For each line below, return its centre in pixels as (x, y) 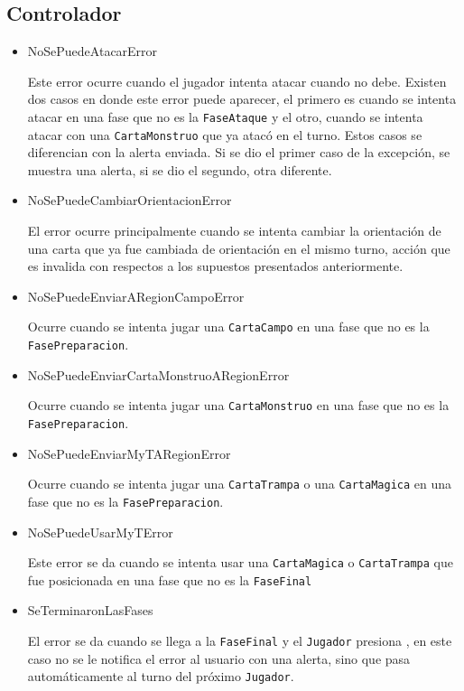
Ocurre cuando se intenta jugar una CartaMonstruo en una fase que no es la (238, 405)
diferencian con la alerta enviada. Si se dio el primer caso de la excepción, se (239, 152)
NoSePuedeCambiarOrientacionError (130, 200)
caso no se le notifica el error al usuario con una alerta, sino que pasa (219, 658)
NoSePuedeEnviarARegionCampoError (136, 296)
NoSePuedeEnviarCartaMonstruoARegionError (158, 374)
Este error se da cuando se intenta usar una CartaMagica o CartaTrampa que (240, 562)
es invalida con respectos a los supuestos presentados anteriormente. (215, 266)
